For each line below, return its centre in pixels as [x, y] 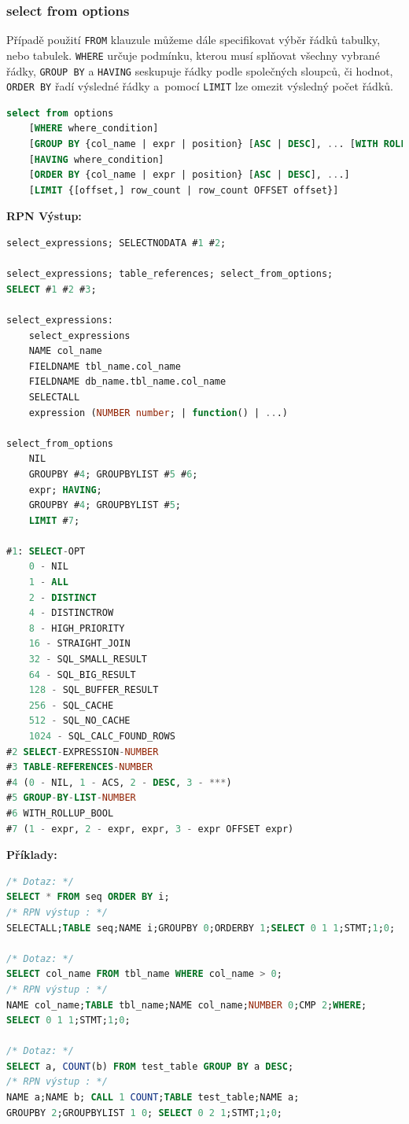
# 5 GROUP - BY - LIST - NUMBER [71, 798]
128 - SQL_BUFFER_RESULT [94, 690]
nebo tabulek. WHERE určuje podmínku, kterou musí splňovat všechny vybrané [193, 55]
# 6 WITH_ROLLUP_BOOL [60, 813]
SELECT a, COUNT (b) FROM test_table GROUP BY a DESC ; [150, 1066]
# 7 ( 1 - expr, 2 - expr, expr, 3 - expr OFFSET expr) [150, 829]
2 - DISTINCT [63, 597]
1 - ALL [48, 582]
